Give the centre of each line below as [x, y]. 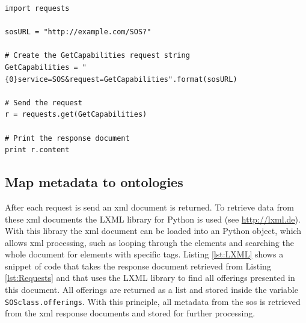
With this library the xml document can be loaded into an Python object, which [153, 231]
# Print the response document [67, 138]
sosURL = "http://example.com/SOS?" [78, 32]
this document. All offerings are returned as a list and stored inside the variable [151, 290]
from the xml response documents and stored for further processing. [130, 313]
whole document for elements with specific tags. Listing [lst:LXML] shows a [144, 254]
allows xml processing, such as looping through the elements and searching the [149, 242]
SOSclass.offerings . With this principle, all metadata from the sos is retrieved [153, 301]
